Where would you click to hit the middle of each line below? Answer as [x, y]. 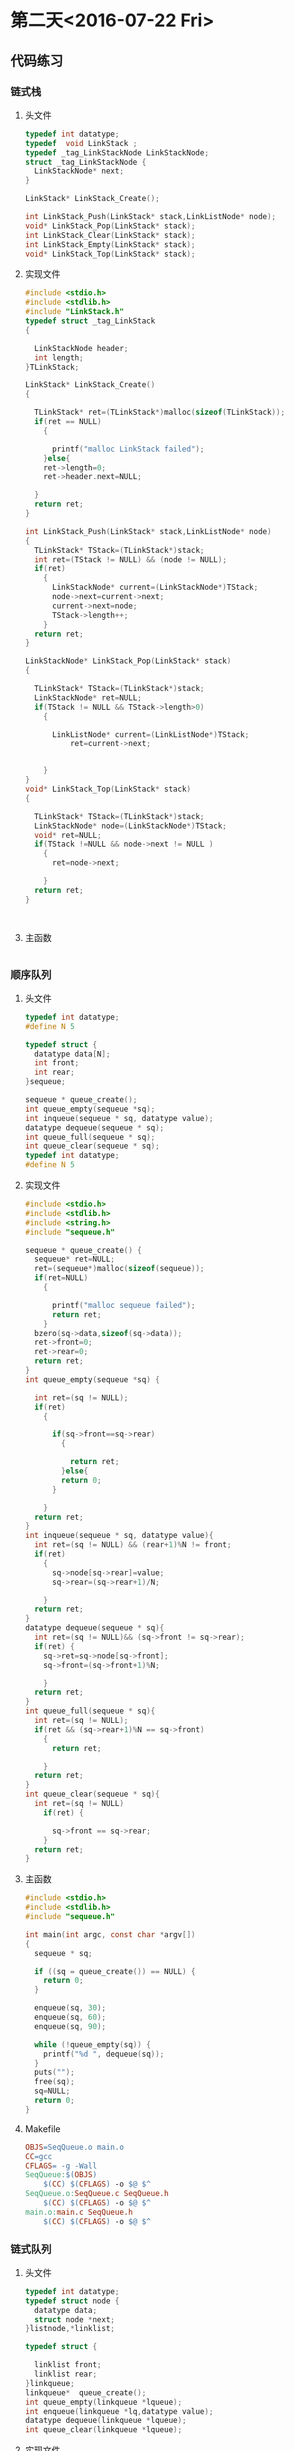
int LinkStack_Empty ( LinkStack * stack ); [110, 244]
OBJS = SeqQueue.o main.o [74, 2147]
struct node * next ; [75, 2319]
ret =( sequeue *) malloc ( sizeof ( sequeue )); [119, 1269]
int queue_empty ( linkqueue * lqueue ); [103, 2402]
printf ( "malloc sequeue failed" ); [123, 1305]
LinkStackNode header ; [81, 348]
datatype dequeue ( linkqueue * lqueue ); [105, 2421]
